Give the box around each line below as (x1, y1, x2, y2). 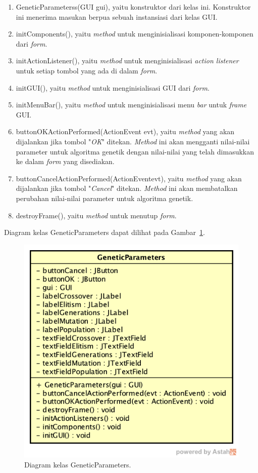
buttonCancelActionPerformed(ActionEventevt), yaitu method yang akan (16, 173, 242, 183)
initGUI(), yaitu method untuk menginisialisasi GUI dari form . (16, 82, 210, 93)
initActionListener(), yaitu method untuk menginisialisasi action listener (16, 55, 239, 66)
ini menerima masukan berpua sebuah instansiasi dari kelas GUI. (16, 11, 218, 22)
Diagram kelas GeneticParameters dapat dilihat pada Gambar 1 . (4, 227, 205, 238)
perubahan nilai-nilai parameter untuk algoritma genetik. (16, 192, 193, 203)
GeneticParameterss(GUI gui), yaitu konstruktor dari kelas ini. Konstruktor (16, 2, 251, 12)
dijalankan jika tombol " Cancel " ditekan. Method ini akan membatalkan (16, 183, 238, 193)
